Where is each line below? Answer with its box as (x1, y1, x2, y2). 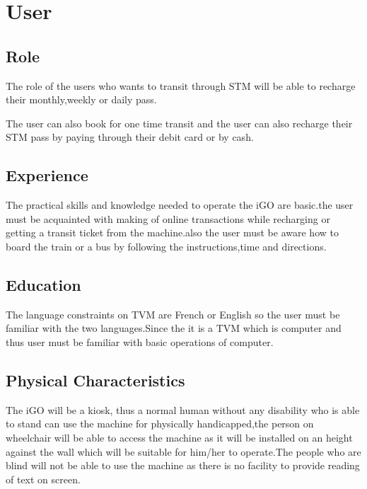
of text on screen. (6, 471, 81, 486)
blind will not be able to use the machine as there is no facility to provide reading (6, 458, 360, 473)
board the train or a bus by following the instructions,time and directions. (6, 238, 327, 253)
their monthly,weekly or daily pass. (6, 92, 157, 107)
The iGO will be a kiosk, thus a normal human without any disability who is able (6, 402, 360, 417)
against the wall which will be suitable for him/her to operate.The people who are (6, 444, 361, 459)
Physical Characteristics (6, 369, 185, 391)
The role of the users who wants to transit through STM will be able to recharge (6, 78, 356, 93)
